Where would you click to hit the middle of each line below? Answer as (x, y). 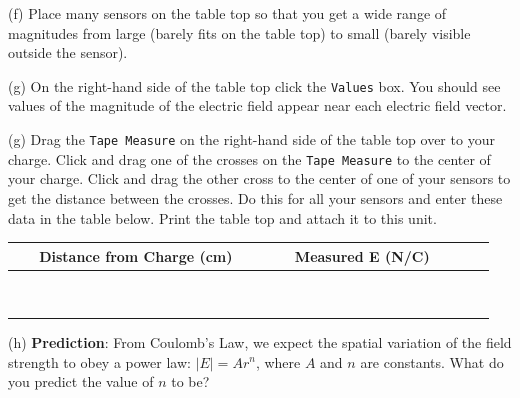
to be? (190, 381)
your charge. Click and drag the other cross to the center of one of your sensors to (259, 178)
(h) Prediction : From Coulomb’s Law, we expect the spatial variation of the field (260, 341)
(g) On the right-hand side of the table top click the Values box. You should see (254, 85)
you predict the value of (81, 381)
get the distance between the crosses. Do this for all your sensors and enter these (255, 197)
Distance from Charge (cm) (136, 255)
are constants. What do (432, 361)
